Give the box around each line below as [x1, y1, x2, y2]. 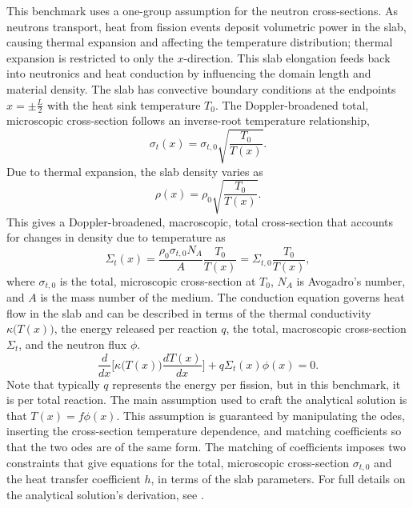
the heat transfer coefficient [6, 470, 141, 486]
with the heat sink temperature [46, 96, 201, 113]
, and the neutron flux [18, 335, 127, 352]
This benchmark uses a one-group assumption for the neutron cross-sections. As [6, 2, 398, 18]
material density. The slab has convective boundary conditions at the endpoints [6, 80, 396, 97]
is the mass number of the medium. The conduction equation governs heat [40, 289, 405, 306]
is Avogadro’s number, [296, 272, 406, 289]
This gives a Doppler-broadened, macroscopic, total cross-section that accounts [6, 213, 394, 230]
